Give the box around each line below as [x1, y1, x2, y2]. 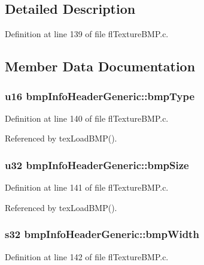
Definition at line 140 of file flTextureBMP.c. [5, 112, 169, 124]
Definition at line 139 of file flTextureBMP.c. [5, 28, 169, 40]
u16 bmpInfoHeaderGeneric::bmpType [5, 88, 195, 103]
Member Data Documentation [5, 57, 196, 76]
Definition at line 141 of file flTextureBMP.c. [5, 181, 169, 194]
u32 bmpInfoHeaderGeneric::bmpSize [5, 157, 189, 172]
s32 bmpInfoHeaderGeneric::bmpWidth [5, 227, 199, 242]
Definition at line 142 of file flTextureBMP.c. [5, 250, 169, 263]
